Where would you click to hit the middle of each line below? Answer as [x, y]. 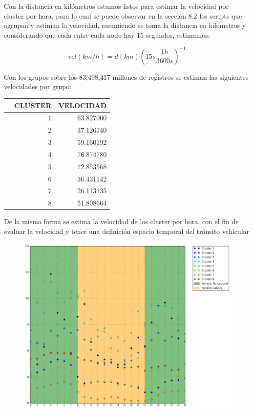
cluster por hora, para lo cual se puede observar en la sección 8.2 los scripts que [123, 15]
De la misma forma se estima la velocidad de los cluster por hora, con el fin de [121, 221]
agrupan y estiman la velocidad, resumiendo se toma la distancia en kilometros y [125, 25]
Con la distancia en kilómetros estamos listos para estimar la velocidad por [116, 6]
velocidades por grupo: [38, 86]
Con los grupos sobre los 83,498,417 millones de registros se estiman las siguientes [126, 77]
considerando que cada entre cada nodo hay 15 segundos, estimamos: [107, 34]
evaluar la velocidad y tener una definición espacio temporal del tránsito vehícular [127, 231]
